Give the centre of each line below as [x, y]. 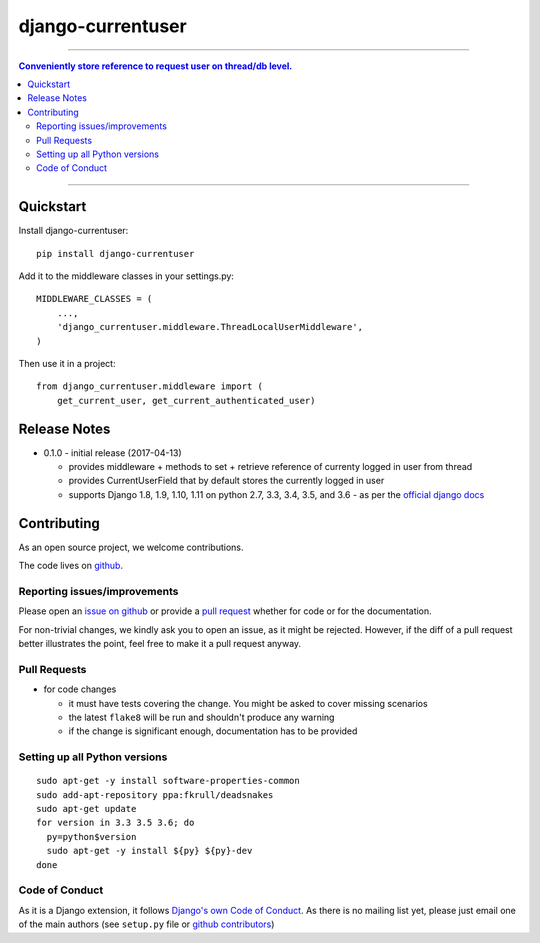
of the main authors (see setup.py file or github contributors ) [146, 924]
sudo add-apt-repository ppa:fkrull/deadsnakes [155, 794]
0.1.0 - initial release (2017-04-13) [112, 452]
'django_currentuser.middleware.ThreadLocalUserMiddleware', [210, 327]
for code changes [80, 689]
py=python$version [91, 836]
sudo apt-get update [86, 809]
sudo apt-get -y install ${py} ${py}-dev [149, 851]
